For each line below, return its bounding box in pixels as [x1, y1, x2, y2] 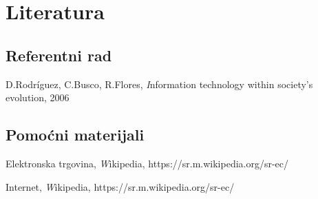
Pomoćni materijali [6, 124, 145, 145]
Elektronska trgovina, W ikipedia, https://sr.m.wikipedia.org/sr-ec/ [6, 156, 289, 170]
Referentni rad [6, 44, 112, 65]
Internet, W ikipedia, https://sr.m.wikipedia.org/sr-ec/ [6, 179, 235, 193]
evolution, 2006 [6, 90, 70, 105]
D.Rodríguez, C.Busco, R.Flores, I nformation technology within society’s [6, 76, 313, 91]
